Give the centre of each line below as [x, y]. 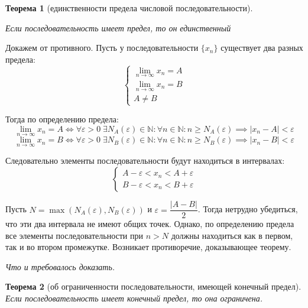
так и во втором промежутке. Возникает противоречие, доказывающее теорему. [148, 247]
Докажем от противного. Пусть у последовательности [102, 48]
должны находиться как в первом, [232, 235]
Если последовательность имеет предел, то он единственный [118, 27]
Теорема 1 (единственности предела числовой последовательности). [129, 8]
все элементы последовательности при [74, 235]
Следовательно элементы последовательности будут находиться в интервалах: [145, 161]
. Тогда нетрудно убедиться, [248, 209]
